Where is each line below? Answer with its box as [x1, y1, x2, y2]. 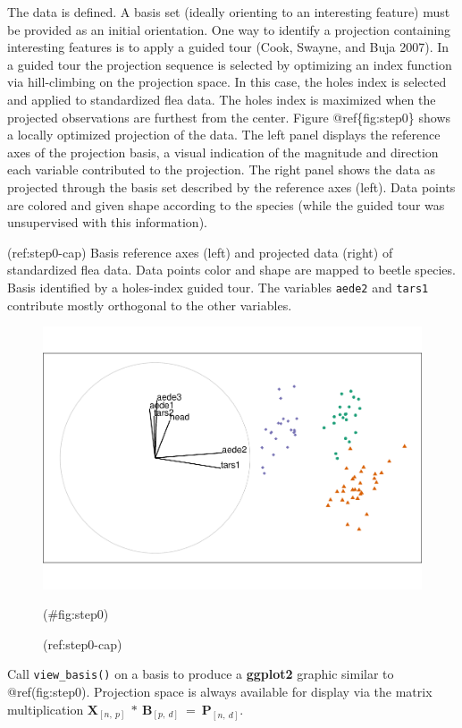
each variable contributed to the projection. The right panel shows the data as [7, 160, 436, 179]
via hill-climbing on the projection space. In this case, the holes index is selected [7, 72, 447, 91]
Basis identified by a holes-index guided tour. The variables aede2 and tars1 [7, 277, 429, 296]
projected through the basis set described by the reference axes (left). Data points [7, 177, 456, 196]
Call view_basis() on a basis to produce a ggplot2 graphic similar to [7, 665, 394, 683]
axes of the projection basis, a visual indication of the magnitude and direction [7, 142, 439, 161]
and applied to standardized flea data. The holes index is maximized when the [7, 89, 436, 108]
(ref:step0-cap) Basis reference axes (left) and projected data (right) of [7, 242, 393, 261]
